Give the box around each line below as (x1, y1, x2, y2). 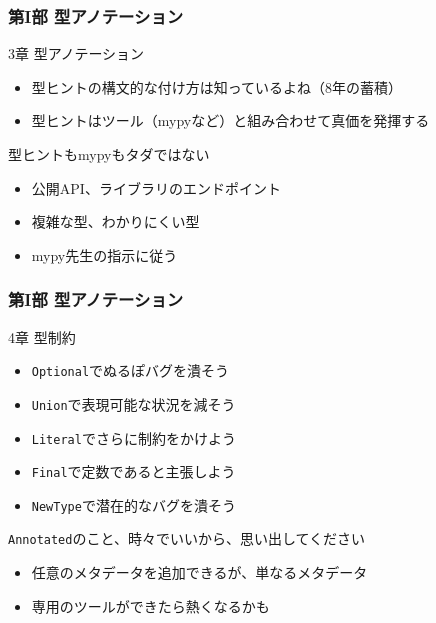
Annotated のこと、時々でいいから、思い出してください (8, 528, 366, 549)
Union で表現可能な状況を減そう (31, 393, 236, 414)
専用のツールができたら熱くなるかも (31, 595, 270, 616)
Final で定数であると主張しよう (31, 461, 236, 482)
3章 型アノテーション (8, 43, 145, 64)
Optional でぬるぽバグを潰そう (31, 360, 230, 381)
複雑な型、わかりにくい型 (31, 211, 200, 232)
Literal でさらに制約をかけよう (31, 427, 236, 448)
